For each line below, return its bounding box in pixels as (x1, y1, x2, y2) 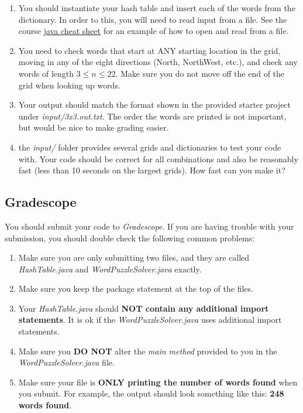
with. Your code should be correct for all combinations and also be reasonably (18, 152, 298, 165)
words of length (18, 67, 74, 79)
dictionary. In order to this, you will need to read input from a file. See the (18, 13, 287, 25)
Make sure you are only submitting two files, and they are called (18, 251, 250, 264)
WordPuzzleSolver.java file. (18, 356, 115, 368)
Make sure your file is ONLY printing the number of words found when (18, 376, 298, 388)
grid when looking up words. (18, 78, 120, 91)
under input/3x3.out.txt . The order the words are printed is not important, (18, 110, 287, 122)
